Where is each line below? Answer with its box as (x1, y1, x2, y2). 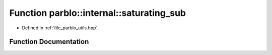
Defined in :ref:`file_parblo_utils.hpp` (22, 25, 98, 31)
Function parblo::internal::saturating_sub (9, 7, 186, 18)
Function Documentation (9, 38, 89, 46)
